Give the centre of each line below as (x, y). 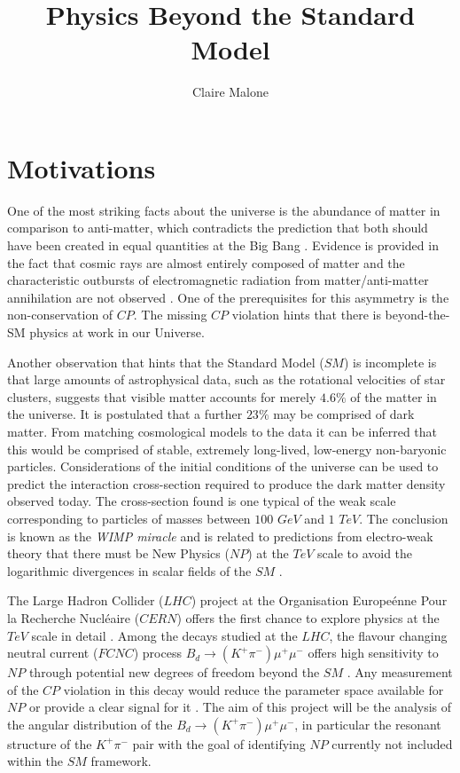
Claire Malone (230, 92)
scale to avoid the (365, 553)
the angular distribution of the (90, 724)
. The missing (170, 315)
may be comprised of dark (344, 414)
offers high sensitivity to (373, 653)
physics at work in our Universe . (117, 332)
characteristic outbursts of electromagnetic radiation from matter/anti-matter (218, 280)
